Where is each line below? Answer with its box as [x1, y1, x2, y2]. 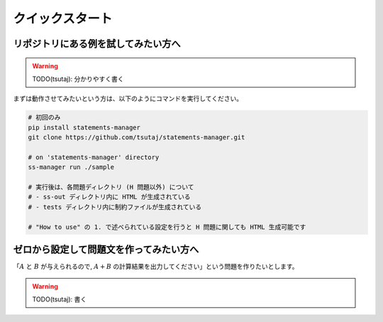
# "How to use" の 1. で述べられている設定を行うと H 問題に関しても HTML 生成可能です [28, 222, 306, 231]
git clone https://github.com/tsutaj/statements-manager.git [28, 134, 245, 141]
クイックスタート [13, 11, 113, 26]
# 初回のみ [28, 114, 61, 122]
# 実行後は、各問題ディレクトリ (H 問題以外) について [28, 183, 194, 191]
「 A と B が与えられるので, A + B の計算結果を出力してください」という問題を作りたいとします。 [13, 262, 299, 271]
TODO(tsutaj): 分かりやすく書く [32, 75, 124, 83]
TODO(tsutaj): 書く [32, 295, 87, 304]
